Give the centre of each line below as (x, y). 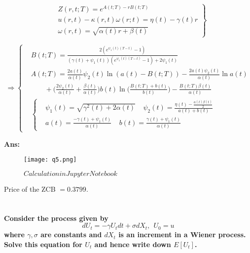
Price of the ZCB (30, 189)
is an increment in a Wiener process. (182, 234)
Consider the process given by (56, 218)
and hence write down (133, 244)
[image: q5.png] (50, 160)
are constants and (71, 234)
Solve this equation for (43, 244)
